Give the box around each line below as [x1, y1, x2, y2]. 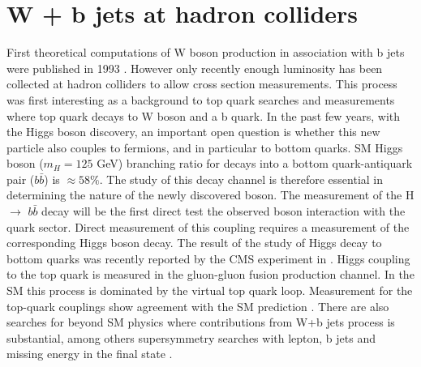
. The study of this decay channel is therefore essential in [99, 170, 384, 187]
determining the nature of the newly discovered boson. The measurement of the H [6, 186, 415, 203]
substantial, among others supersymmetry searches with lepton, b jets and [6, 329, 376, 346]
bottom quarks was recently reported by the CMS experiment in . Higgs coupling [6, 250, 410, 267]
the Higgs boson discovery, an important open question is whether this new [6, 123, 380, 140]
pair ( [6, 170, 35, 187]
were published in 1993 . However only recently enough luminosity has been [6, 59, 383, 76]
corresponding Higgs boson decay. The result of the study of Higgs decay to [6, 234, 382, 251]
